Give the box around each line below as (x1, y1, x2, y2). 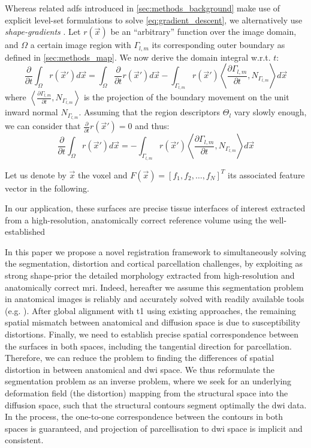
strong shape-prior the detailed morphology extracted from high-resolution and (5, 269, 295, 282)
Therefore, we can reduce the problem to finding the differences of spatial (5, 351, 274, 364)
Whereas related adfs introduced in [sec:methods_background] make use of (5, 2, 280, 14)
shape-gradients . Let (5, 25, 81, 38)
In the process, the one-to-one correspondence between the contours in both (5, 410, 283, 423)
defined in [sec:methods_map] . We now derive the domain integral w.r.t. (5, 50, 271, 63)
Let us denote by (5, 168, 67, 181)
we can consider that (5, 120, 81, 132)
